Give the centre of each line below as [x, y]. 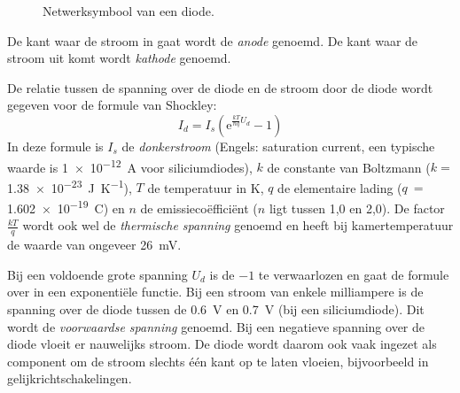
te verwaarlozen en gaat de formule [354, 274]
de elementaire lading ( [340, 187]
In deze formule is [55, 146]
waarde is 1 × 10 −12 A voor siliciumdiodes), [130, 166]
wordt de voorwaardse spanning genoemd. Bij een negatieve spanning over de [216, 326]
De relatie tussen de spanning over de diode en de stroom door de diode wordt [220, 87]
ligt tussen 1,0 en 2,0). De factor [357, 208]
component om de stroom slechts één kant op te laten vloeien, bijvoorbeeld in [218, 361]
